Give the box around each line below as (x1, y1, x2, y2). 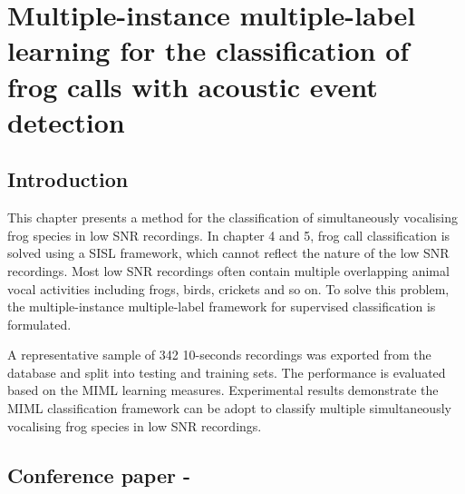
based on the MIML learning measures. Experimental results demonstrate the (7, 380, 439, 400)
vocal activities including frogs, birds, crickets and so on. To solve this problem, (7, 279, 450, 298)
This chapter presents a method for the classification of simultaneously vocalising (7, 208, 458, 227)
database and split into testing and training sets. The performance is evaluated (7, 362, 446, 381)
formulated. (7, 314, 72, 333)
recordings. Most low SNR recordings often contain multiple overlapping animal (7, 261, 450, 280)
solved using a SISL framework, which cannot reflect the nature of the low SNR (7, 243, 450, 262)
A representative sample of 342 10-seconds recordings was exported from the (7, 345, 431, 364)
